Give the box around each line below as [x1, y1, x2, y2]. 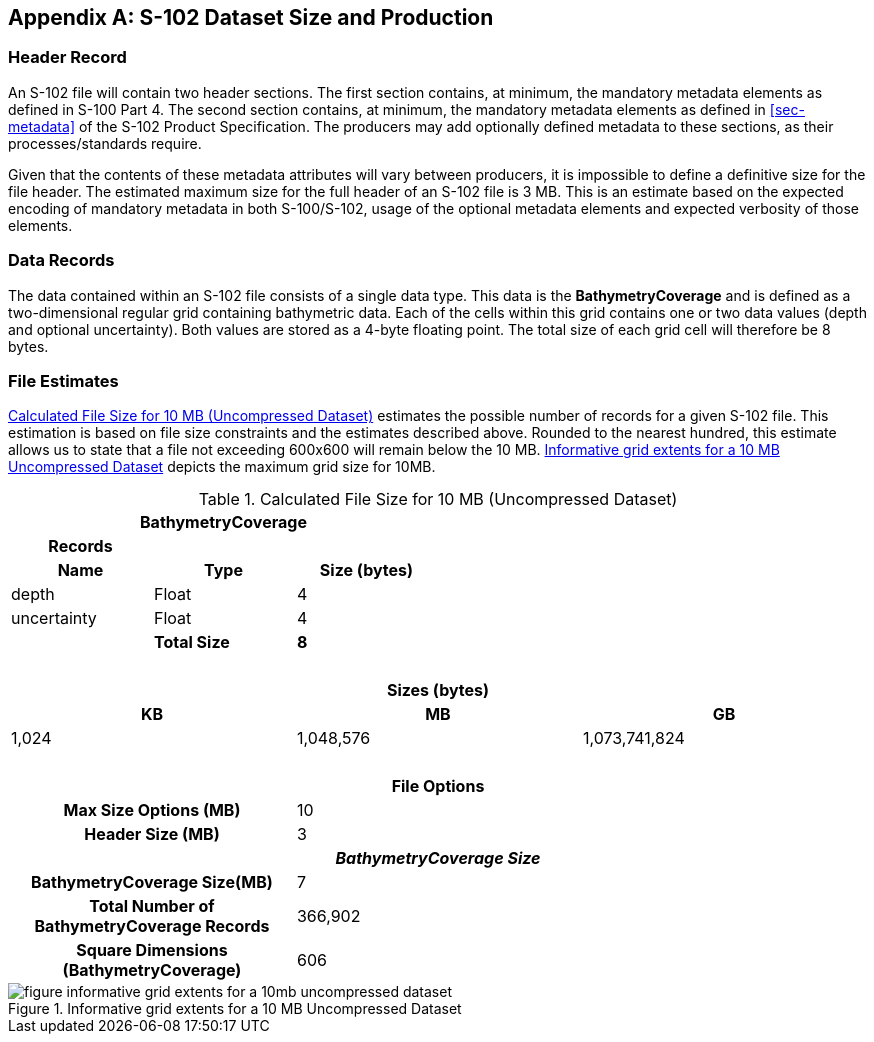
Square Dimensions [76, 940, 228, 961]
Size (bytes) [319, 560, 414, 581]
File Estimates [8, 370, 119, 391]
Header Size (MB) [84, 824, 220, 845]
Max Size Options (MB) [63, 800, 241, 821]
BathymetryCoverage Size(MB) [31, 872, 273, 893]
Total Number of [89, 896, 215, 917]
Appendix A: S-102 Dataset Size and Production [8, 5, 494, 30]
